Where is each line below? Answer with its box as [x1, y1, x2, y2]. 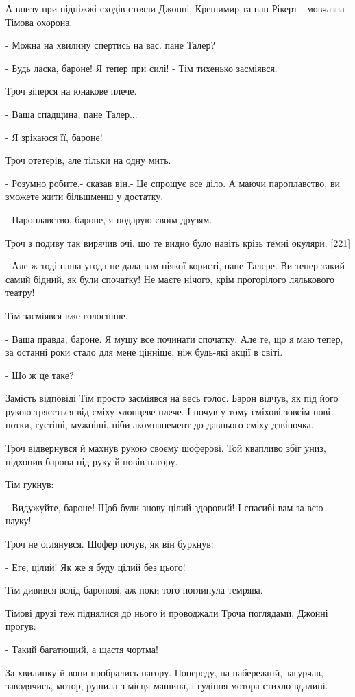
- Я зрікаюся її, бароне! [5, 130, 103, 144]
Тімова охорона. [5, 14, 73, 29]
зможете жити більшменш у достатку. [5, 189, 164, 204]
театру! [5, 285, 35, 299]
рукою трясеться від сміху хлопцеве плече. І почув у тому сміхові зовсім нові [5, 404, 331, 418]
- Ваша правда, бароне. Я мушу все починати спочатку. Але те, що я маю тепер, [5, 331, 343, 345]
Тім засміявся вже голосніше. [5, 308, 128, 322]
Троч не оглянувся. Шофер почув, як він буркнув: [5, 537, 214, 551]
